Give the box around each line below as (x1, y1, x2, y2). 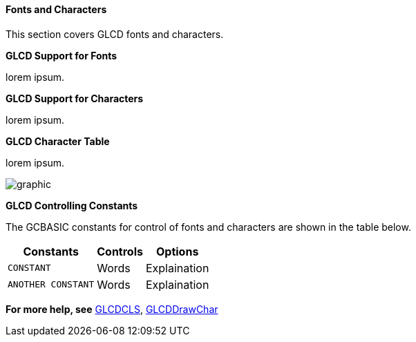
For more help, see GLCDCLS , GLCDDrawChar (6, 303, 218, 315)
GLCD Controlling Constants (6, 199, 138, 211)
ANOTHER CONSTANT (8, 279, 95, 290)
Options (156, 244, 199, 258)
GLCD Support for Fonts (6, 49, 117, 61)
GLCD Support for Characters (6, 92, 144, 104)
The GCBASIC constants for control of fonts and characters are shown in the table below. (6, 220, 411, 233)
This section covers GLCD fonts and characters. (6, 28, 224, 40)
